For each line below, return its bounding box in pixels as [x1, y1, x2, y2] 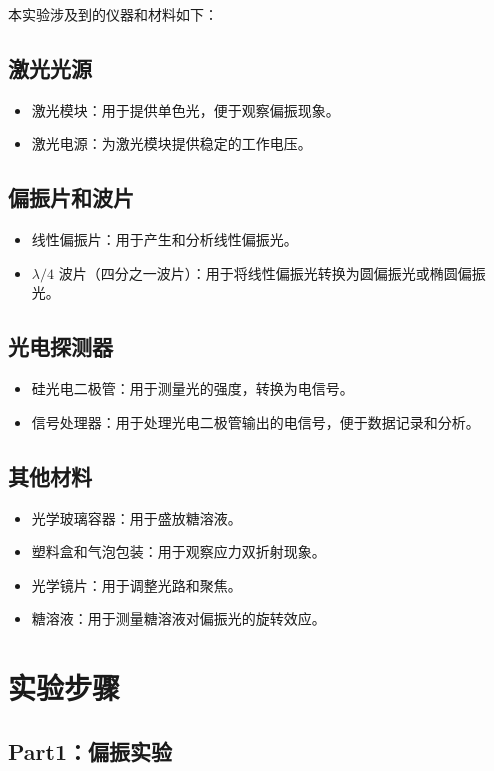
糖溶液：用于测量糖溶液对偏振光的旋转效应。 [31, 608, 326, 629]
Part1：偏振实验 [8, 735, 172, 766]
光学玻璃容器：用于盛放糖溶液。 [31, 507, 242, 528]
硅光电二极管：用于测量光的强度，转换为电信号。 [31, 378, 354, 399]
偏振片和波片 [8, 182, 134, 213]
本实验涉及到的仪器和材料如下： [8, 4, 218, 24]
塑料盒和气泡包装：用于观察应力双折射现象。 [31, 541, 326, 562]
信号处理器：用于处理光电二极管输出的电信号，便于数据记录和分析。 [31, 411, 480, 432]
